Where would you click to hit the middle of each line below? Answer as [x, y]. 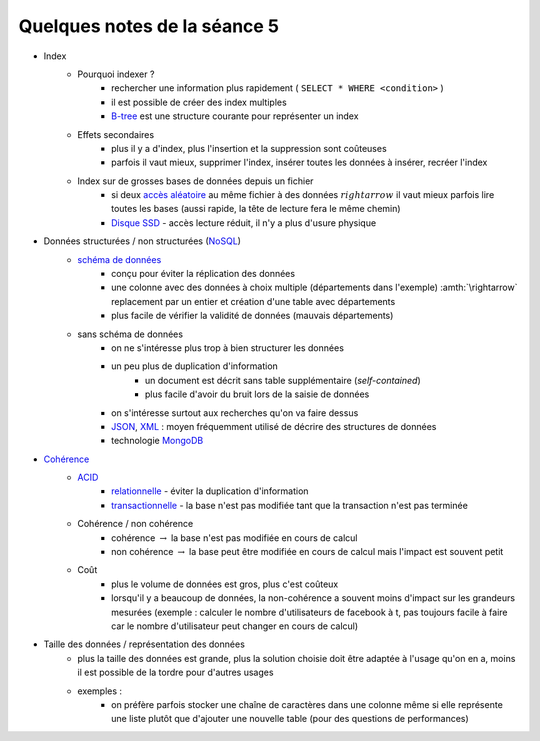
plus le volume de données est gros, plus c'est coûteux [225, 584]
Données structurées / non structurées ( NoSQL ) [142, 241]
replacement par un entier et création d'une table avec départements [253, 301]
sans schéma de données [130, 334]
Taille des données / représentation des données [144, 644]
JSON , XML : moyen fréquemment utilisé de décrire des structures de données [274, 426]
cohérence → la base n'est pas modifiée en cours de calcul [234, 537]
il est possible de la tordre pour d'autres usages [175, 672]
